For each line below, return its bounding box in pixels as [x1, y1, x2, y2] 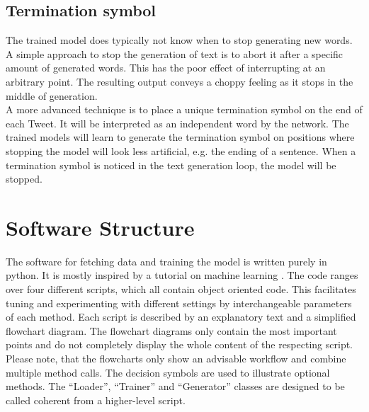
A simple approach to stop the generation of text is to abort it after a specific [6, 46, 344, 61]
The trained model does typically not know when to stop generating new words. [6, 33, 353, 47]
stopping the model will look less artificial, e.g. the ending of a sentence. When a [6, 143, 356, 158]
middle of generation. [6, 88, 98, 103]
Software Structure [6, 212, 195, 241]
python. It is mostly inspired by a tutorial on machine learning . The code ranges [6, 268, 358, 282]
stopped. [6, 171, 42, 186]
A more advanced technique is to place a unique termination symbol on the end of [6, 102, 363, 117]
